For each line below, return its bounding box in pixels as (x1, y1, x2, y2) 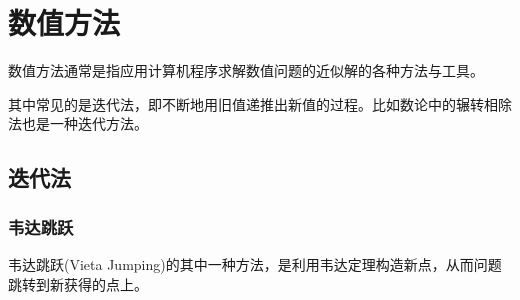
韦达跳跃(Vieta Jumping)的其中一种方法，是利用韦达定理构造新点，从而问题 (8, 253, 502, 274)
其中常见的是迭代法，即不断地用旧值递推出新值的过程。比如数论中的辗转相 (8, 93, 498, 114)
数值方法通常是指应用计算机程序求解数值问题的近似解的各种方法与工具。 (8, 60, 484, 81)
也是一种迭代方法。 (21, 113, 148, 134)
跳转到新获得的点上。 (8, 273, 148, 294)
